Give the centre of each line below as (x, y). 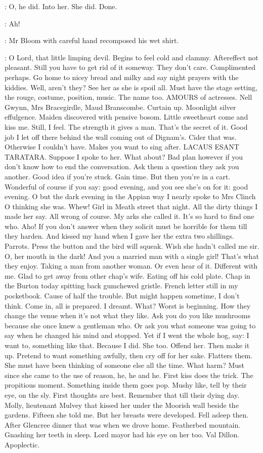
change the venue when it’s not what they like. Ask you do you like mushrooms (128, 315)
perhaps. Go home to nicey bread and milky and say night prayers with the (122, 77)
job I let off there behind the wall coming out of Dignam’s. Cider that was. (121, 137)
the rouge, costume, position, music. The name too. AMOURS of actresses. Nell (128, 97)
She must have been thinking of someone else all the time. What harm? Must (124, 365)
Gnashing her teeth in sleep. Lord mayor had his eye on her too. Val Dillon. (122, 435)
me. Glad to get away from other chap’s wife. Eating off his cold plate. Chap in (127, 275)
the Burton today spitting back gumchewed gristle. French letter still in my (121, 286)
